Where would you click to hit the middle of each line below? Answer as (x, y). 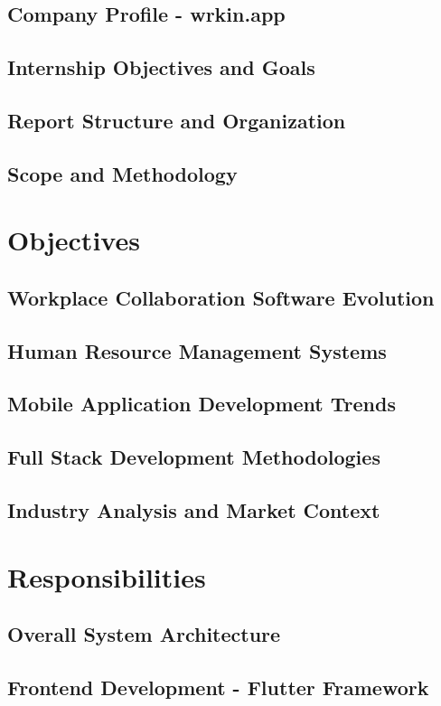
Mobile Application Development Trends (202, 404)
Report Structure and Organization (177, 120)
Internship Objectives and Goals (161, 67)
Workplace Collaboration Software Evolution (221, 297)
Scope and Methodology (122, 173)
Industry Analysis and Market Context (194, 510)
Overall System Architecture (144, 634)
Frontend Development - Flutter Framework (218, 687)
